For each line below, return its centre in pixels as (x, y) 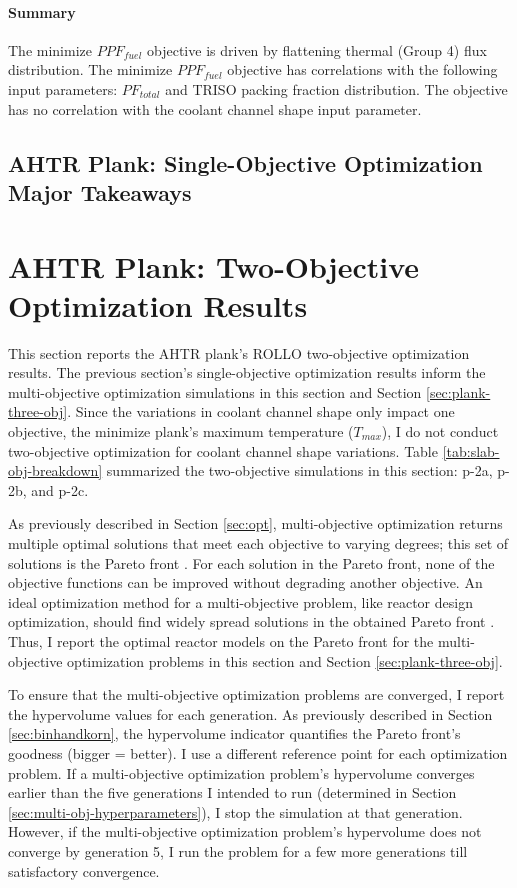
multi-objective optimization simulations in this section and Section (215, 391)
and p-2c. (60, 489)
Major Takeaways (100, 191)
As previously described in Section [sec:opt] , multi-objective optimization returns (255, 523)
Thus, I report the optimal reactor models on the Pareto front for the (221, 640)
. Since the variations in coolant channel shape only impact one (261, 411)
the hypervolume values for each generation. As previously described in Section (250, 713)
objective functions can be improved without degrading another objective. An (245, 582)
